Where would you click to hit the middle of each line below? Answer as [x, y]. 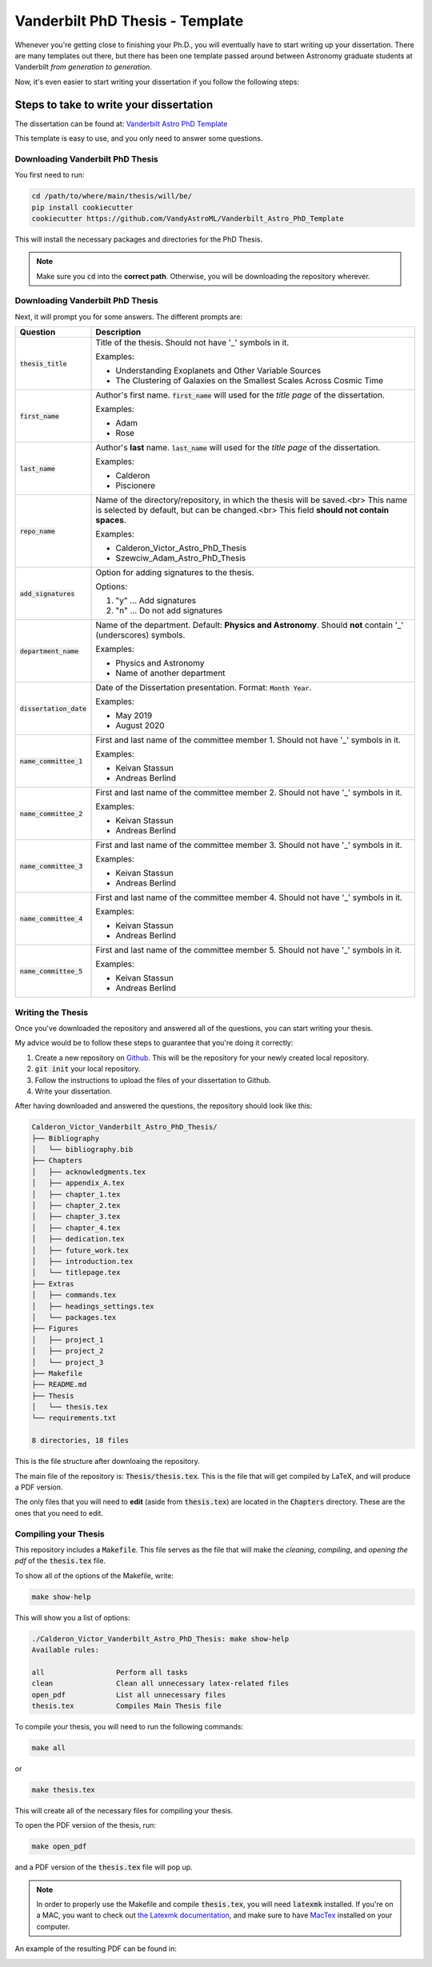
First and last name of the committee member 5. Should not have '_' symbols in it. [249, 950]
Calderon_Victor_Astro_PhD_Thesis [181, 548]
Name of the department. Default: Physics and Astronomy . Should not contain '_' [250, 626]
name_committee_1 [51, 761]
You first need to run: [50, 175]
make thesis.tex [64, 1789]
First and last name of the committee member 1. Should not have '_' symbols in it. [248, 740]
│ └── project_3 [68, 1362]
